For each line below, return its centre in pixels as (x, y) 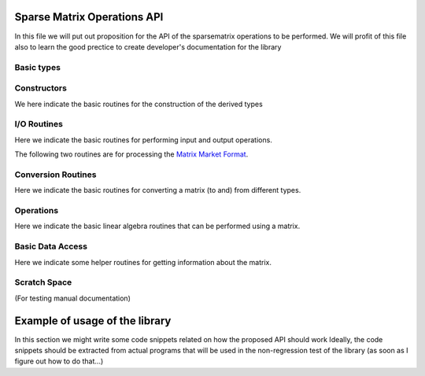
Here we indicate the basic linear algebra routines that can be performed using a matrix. (157, 226)
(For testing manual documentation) (73, 298)
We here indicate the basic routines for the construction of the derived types (139, 104)
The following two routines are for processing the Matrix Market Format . (131, 154)
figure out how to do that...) (59, 361)
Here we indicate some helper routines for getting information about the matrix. (143, 262)
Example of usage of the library (93, 321)
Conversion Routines (55, 175)
